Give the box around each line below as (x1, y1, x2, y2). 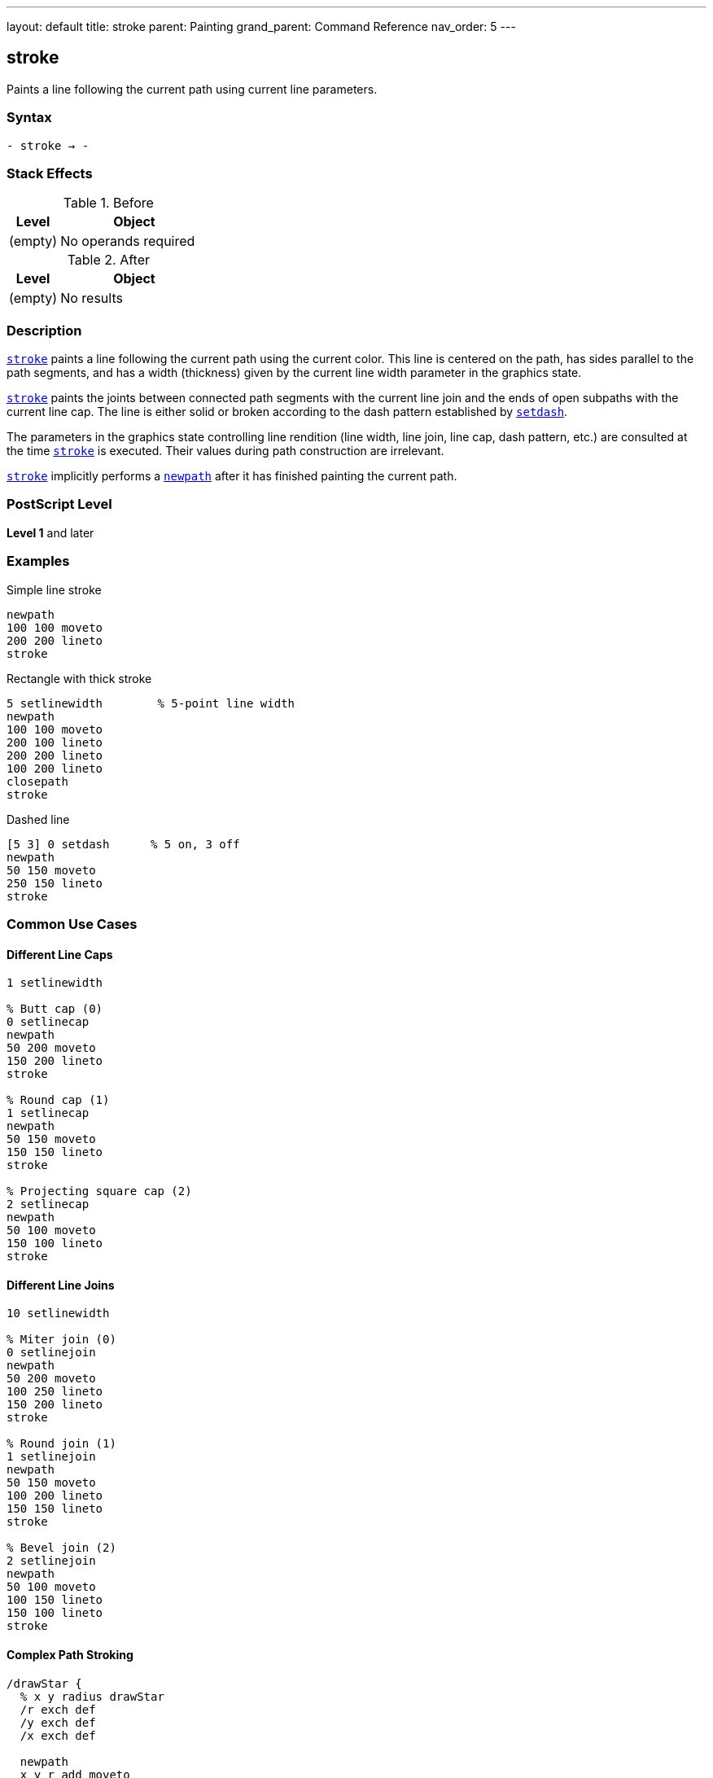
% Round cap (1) (7, 1093, 110, 1107)
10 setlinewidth (7, 1307, 110, 1320)
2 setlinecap (7, 1198, 90, 1211)
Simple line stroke (7, 582, 102, 597)
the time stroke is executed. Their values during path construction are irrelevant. (7, 444, 444, 458)
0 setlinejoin (7, 1346, 96, 1360)
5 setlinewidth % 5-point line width (7, 696, 295, 710)
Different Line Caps (7, 947, 113, 961)
